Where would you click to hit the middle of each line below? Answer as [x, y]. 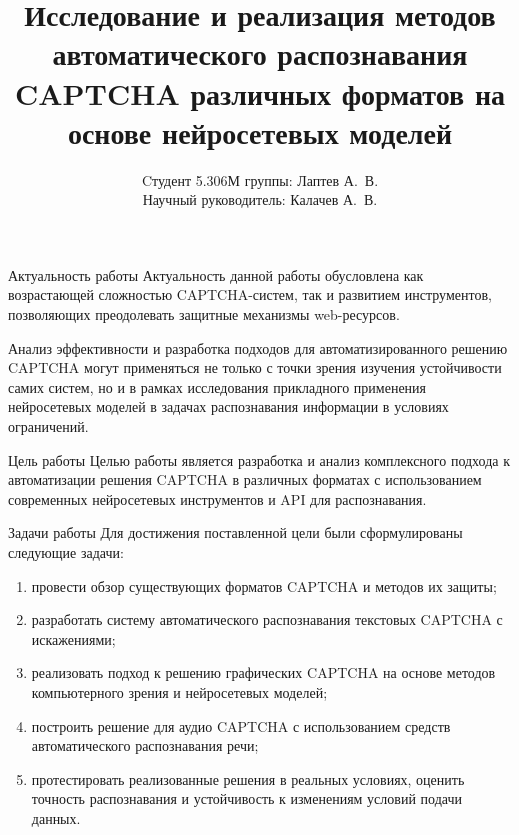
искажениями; [73, 638]
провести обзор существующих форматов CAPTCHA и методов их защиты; [264, 585]
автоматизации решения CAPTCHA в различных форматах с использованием [245, 479]
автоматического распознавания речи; [145, 745]
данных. [56, 817]
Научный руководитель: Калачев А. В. [260, 199]
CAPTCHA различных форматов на [260, 92]
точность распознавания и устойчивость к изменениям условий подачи [246, 798]
